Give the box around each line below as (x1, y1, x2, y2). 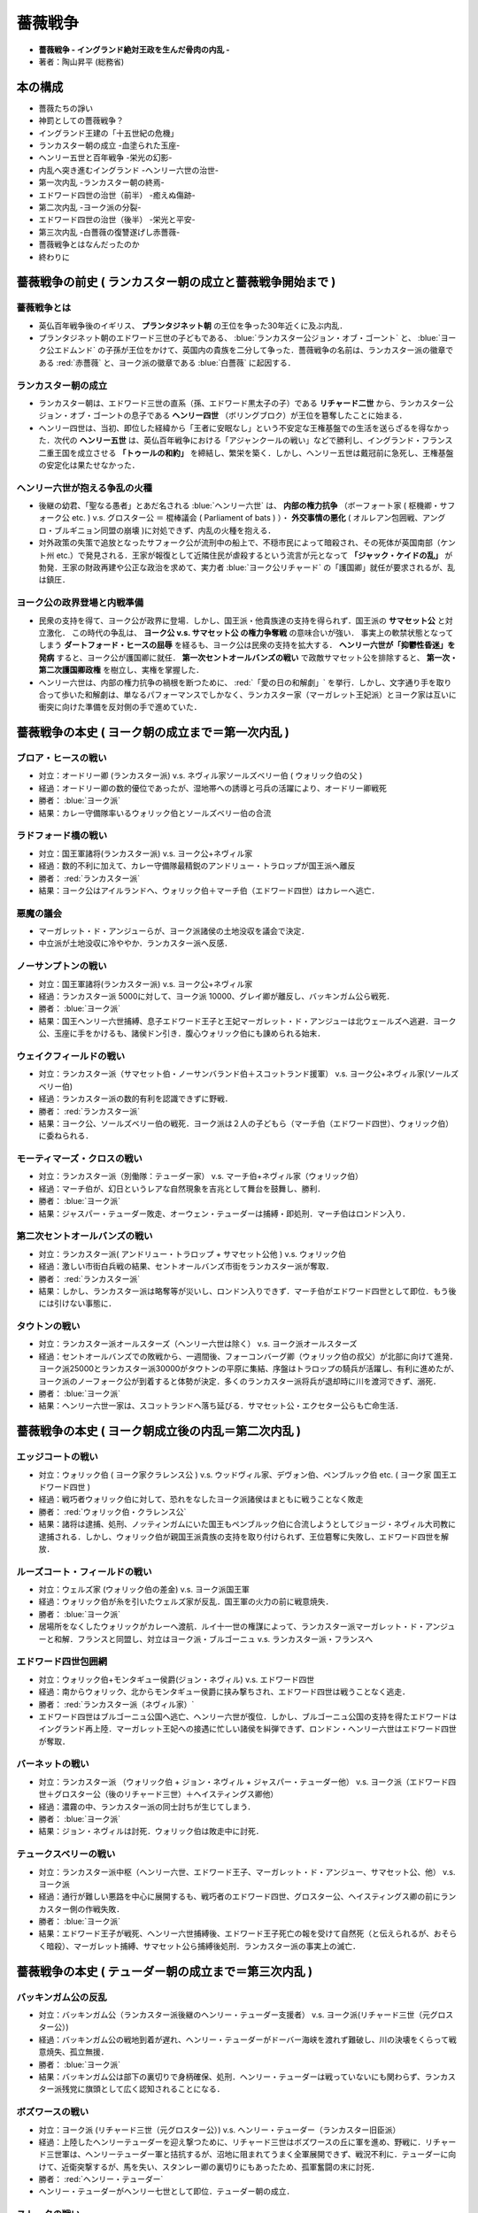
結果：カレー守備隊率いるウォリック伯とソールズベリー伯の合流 (38, 807, 272, 818)
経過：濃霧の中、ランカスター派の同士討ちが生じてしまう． (38, 1801, 256, 1812)
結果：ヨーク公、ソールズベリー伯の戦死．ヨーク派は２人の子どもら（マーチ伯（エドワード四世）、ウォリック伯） (38, 1118, 453, 1129)
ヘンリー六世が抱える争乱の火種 (16, 482, 152, 494)
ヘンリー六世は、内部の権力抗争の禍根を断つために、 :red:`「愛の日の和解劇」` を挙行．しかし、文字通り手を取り (38, 677, 452, 688)
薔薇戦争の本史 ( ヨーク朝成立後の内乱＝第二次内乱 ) (16, 1423, 301, 1438)
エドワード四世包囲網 (16, 1655, 108, 1668)
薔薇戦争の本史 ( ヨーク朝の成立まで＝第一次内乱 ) (16, 725, 289, 740)
